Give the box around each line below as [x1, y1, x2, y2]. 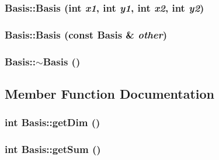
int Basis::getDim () [5, 115, 100, 130]
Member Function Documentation [5, 84, 215, 102]
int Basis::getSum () [5, 142, 101, 156]
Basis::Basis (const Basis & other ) [5, 27, 168, 41]
